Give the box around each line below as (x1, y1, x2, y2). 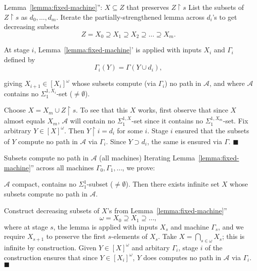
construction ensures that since (4, 252, 98, 262)
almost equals (4, 116, 45, 126)
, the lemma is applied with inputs (53, 221, 158, 232)
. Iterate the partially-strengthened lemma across (56, 11, 205, 22)
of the (205, 242, 223, 252)
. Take (158, 231, 177, 241)
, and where (209, 78, 245, 88)
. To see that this (76, 105, 128, 115)
